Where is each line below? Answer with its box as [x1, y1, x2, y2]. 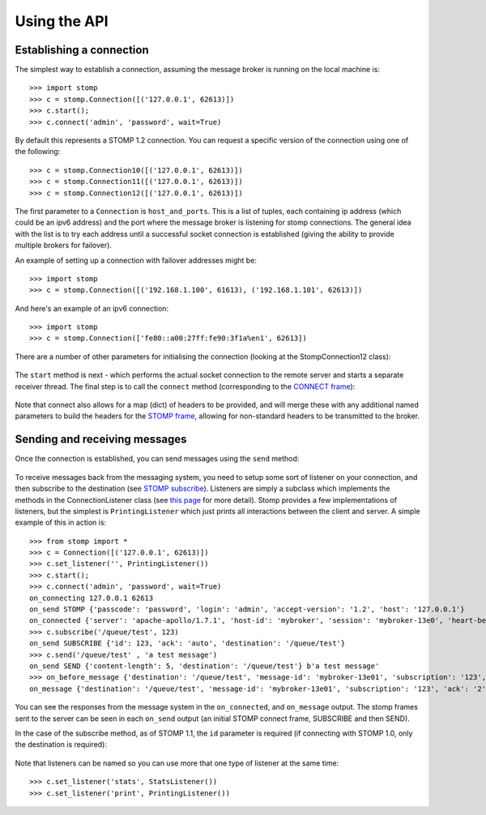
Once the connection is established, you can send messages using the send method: [15, 454, 300, 464]
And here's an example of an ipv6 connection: [15, 303, 169, 313]
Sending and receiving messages [15, 432, 187, 446]
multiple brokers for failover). [15, 240, 113, 251]
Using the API [15, 12, 109, 30]
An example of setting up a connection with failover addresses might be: [15, 255, 257, 265]
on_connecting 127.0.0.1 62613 [29, 593, 154, 603]
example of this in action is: [15, 517, 107, 527]
